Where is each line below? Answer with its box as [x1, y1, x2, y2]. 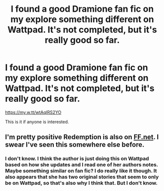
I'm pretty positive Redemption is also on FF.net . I [5, 133, 159, 141]
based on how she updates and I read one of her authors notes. [5, 161, 158, 168]
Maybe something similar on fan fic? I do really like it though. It [5, 168, 157, 174]
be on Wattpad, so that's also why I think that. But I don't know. [5, 180, 158, 187]
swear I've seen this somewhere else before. [5, 141, 145, 149]
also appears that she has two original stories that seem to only [5, 173, 159, 180]
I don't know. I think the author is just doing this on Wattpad [5, 155, 149, 162]
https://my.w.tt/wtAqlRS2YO [5, 109, 62, 115]
